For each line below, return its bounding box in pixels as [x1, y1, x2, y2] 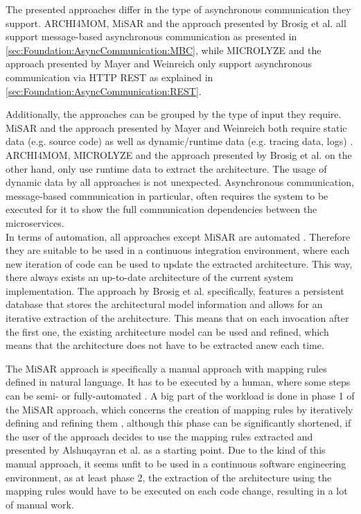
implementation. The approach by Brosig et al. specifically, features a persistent [6, 283, 344, 298]
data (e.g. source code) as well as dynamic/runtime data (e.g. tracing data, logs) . [6, 134, 353, 148]
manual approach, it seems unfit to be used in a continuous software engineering [6, 456, 346, 470]
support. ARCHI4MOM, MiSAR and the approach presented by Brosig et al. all [6, 15, 346, 30]
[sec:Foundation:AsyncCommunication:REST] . [6, 83, 202, 98]
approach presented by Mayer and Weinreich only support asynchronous [6, 56, 312, 71]
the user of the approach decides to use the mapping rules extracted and [6, 429, 313, 443]
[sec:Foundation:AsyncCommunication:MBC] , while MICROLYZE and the [6, 42, 322, 57]
